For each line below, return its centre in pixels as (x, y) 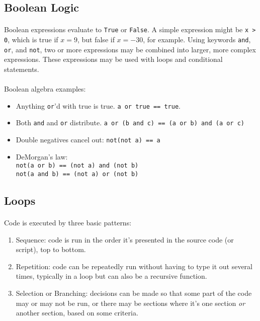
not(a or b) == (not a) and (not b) (77, 166)
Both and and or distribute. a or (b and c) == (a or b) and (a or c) (130, 123)
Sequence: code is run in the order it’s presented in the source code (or (125, 239)
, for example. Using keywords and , (197, 39)
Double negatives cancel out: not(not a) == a (88, 140)
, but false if (96, 39)
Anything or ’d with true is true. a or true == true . (98, 105)
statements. (22, 69)
